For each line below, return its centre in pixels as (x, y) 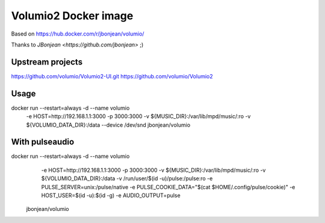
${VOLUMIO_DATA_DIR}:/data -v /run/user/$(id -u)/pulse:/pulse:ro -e (127, 178)
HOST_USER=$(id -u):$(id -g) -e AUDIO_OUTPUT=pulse (111, 195)
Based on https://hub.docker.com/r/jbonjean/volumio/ (78, 34)
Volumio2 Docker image (72, 16)
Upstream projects (47, 62)
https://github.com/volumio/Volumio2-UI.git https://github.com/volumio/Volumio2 (112, 76)
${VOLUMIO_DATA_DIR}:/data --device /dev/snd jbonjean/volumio (108, 125)
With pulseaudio (43, 142)
